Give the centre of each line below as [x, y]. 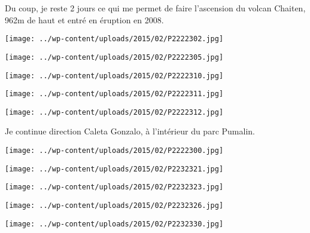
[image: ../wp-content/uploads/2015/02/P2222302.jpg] [114, 39]
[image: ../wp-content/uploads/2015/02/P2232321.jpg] [114, 169]
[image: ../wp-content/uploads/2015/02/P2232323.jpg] [114, 187]
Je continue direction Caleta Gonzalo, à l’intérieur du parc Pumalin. [130, 131]
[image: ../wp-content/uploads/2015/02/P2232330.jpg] [114, 224]
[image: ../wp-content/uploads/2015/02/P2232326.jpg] [114, 206]
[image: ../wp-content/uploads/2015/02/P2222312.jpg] [114, 112]
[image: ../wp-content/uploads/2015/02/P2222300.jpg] [114, 151]
